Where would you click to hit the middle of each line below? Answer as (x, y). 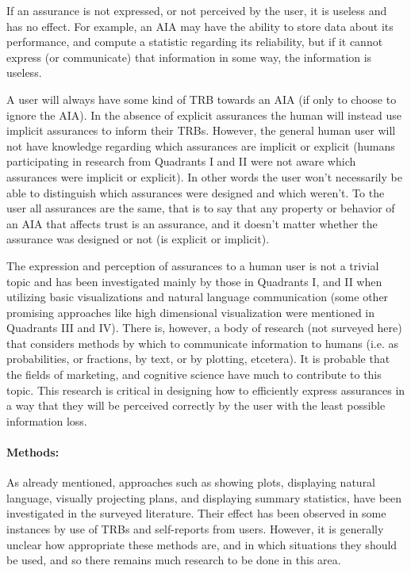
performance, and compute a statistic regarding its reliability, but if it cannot (195, 42)
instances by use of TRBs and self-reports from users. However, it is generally (195, 529)
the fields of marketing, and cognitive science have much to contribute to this (194, 374)
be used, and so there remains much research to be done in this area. (174, 560)
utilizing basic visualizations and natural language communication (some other (198, 297)
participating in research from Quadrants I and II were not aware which (181, 161)
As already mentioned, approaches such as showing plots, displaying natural (191, 482)
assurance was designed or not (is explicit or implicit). (138, 239)
